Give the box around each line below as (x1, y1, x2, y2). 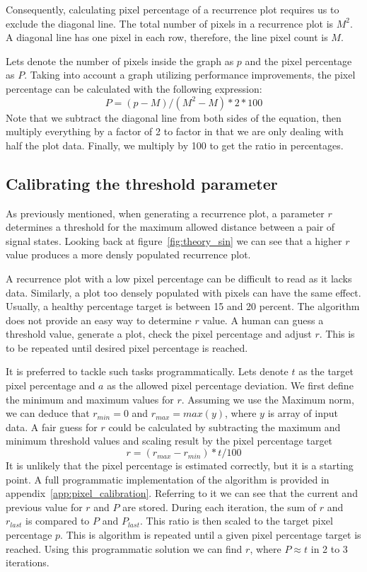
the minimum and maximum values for (6, 391, 174, 406)
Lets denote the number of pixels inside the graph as (6, 53, 234, 68)
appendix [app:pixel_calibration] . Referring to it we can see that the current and (6, 486, 358, 500)
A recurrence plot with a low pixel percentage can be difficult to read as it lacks (6, 270, 352, 285)
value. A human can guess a (202, 312, 324, 327)
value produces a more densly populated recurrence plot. (6, 247, 251, 262)
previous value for (6, 499, 83, 514)
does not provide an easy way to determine (6, 312, 192, 327)
